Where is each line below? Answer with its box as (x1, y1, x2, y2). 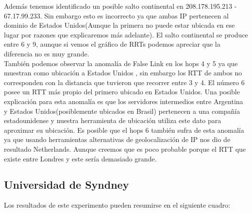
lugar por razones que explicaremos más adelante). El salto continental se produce (4, 29, 248, 39)
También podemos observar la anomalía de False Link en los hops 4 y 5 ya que (4, 58, 238, 68)
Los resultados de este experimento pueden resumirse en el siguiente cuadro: (4, 200, 230, 210)
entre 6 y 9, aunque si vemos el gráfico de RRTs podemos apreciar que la (4, 39, 220, 49)
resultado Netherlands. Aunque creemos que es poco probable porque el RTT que (4, 143, 246, 154)
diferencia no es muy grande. (4, 48, 89, 58)
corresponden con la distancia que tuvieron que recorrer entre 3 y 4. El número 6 (4, 77, 245, 87)
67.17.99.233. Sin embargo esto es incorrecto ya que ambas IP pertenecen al (4, 10, 229, 20)
